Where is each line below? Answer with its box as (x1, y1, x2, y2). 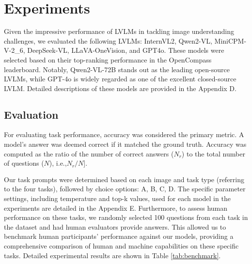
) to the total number (181, 148, 245, 158)
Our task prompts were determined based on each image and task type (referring (4, 174, 245, 184)
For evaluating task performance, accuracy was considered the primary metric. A (4, 129, 244, 140)
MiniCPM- (214, 35, 247, 46)
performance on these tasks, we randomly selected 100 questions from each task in (4, 212, 248, 222)
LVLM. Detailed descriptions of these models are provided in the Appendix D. (4, 83, 236, 93)
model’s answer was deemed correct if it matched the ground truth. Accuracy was (4, 139, 247, 149)
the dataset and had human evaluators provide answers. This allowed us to (4, 221, 226, 232)
